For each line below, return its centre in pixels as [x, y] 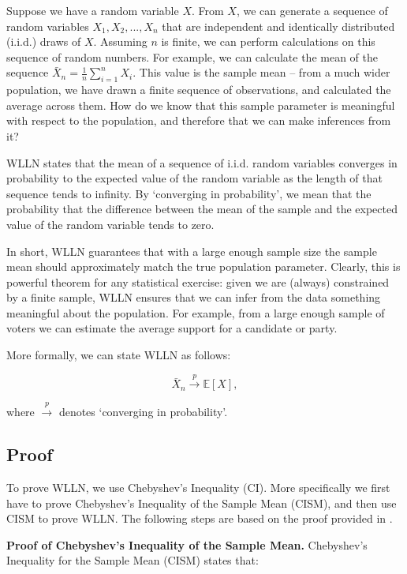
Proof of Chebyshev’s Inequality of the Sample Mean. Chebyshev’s [187, 544]
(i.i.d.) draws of [44, 41]
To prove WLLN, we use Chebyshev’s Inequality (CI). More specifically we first [198, 488]
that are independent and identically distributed [278, 26]
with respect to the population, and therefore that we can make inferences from [199, 120]
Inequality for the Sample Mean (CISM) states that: [133, 560]
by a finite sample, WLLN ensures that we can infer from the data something [194, 297]
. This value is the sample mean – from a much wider [261, 72]
